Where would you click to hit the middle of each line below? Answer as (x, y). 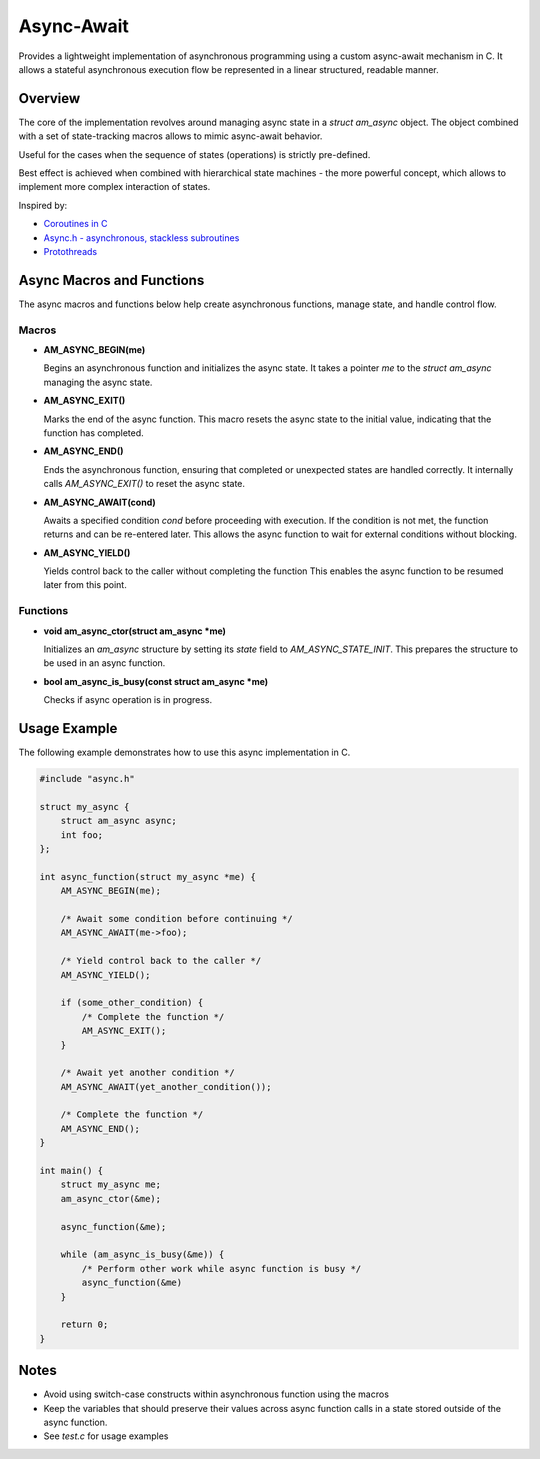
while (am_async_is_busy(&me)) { (142, 1254)
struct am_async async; (118, 821)
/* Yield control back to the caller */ (161, 961)
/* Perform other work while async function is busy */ (221, 1268)
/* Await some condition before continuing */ (177, 918)
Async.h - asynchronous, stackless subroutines (141, 237)
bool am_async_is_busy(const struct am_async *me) (156, 681)
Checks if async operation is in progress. (128, 700)
